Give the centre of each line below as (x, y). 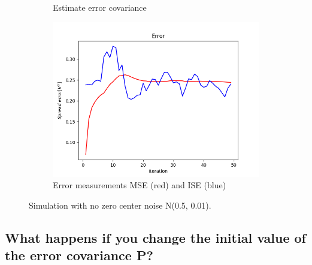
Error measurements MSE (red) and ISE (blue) (140, 185)
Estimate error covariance (100, 7)
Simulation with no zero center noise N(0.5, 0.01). (120, 205)
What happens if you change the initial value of (155, 237)
